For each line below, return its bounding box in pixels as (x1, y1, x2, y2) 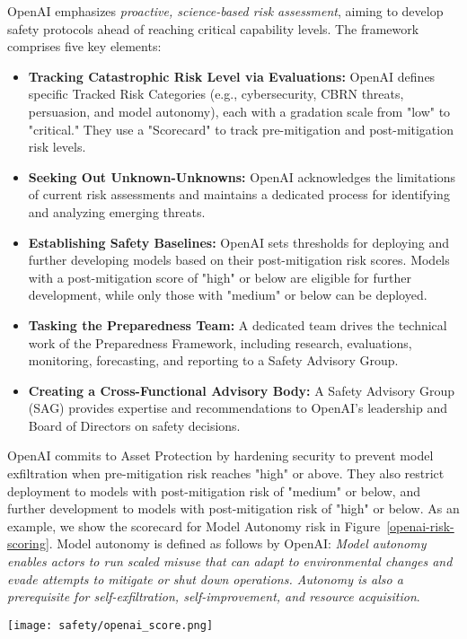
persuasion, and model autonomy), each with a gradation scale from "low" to (28, 101, 451, 120)
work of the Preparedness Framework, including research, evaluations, (28, 333, 412, 352)
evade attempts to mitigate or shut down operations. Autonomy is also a (7, 569, 403, 588)
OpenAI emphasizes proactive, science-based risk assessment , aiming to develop (7, 2, 444, 20)
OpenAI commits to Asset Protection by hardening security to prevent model (7, 446, 434, 465)
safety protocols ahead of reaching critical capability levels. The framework (7, 19, 419, 38)
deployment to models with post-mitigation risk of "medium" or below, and (7, 481, 420, 500)
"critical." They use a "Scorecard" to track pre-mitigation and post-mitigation (28, 119, 454, 138)
